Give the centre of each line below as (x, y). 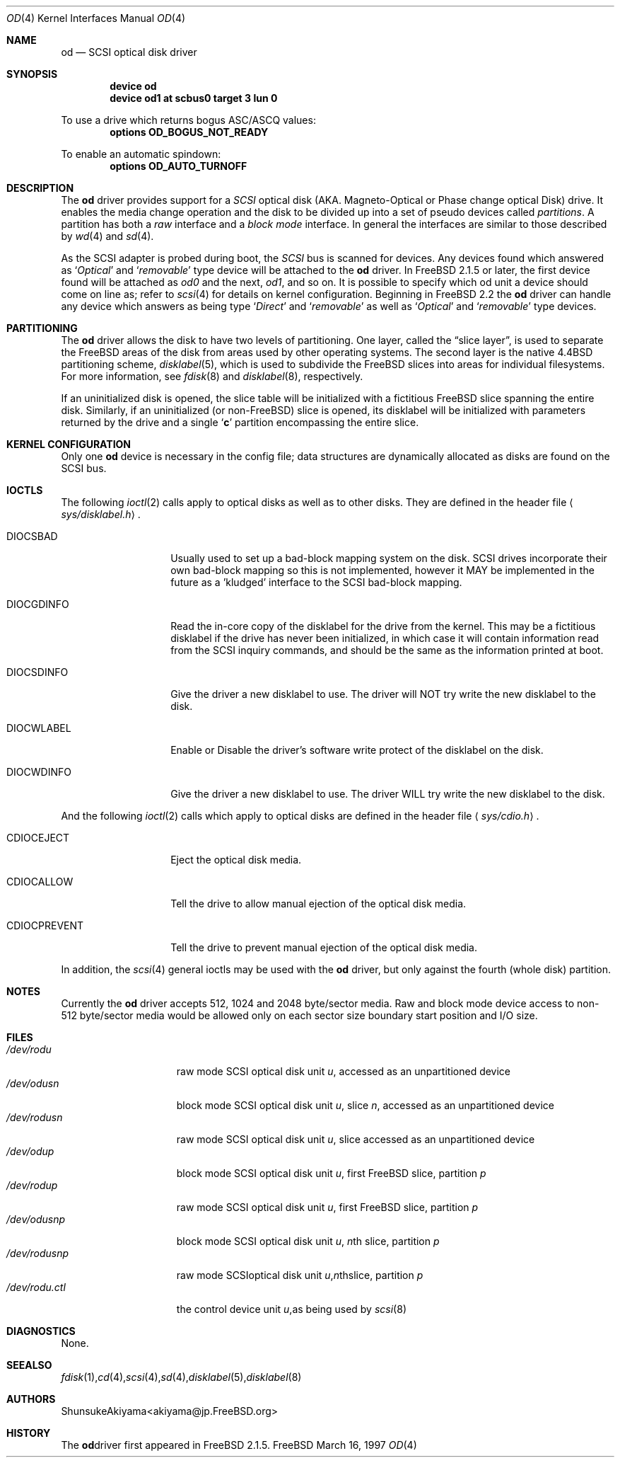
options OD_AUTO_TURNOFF (179, 166)
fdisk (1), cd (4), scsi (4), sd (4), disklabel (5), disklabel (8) (181, 1377)
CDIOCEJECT (38, 838)
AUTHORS (31, 1399)
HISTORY (29, 1433)
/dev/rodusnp (38, 1253)
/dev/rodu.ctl (36, 1287)
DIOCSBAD (32, 536)
